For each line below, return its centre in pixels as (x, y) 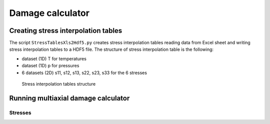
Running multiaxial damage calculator (69, 98)
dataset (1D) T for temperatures (54, 59)
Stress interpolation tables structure (59, 84)
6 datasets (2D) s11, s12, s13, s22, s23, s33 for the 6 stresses (84, 73)
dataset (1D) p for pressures (50, 66)
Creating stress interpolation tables (66, 31)
